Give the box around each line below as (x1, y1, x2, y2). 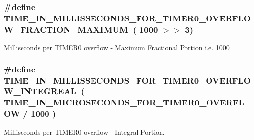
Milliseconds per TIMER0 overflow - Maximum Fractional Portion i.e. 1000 (4, 42, 230, 52)
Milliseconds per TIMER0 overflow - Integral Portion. (4, 126, 165, 137)
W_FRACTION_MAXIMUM (4, 23, 128, 35)
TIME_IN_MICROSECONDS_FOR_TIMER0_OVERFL (4, 96, 244, 108)
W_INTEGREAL (4, 85, 76, 97)
